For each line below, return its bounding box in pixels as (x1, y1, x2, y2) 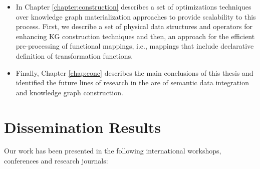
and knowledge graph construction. (16, 87, 123, 97)
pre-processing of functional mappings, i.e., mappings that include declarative (16, 41, 254, 51)
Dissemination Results (4, 116, 161, 137)
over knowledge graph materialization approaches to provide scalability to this (16, 11, 256, 22)
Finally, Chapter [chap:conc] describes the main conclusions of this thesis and (16, 67, 253, 78)
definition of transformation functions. (16, 50, 133, 61)
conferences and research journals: (4, 155, 108, 166)
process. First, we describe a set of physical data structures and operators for (16, 21, 252, 32)
